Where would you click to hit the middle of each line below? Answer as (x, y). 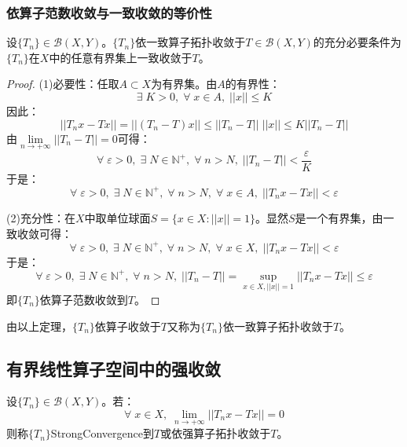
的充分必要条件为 (357, 42)
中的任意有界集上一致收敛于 (121, 57)
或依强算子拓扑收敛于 (216, 433)
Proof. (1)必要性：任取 (63, 84)
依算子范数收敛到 (84, 299)
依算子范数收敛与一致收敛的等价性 (109, 12)
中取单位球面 (117, 217)
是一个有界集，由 (339, 217)
